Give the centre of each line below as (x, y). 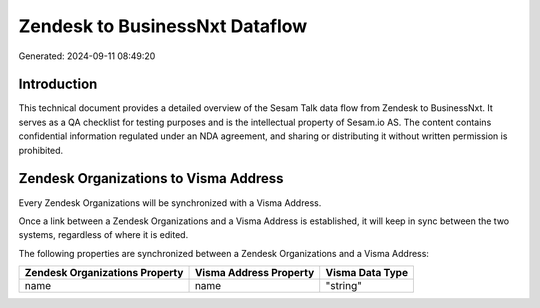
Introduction (58, 84)
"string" (343, 286)
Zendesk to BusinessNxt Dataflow (163, 26)
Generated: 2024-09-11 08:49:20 (87, 56)
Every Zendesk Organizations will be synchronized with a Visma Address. (170, 202)
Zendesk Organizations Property (104, 273)
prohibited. (41, 150)
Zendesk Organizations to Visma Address (151, 178)
